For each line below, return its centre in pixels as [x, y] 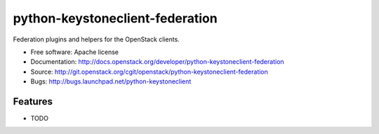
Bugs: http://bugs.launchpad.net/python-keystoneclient [111, 81]
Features [33, 101]
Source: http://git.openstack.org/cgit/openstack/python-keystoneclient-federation [149, 72]
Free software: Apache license [75, 52]
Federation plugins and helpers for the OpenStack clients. [97, 39]
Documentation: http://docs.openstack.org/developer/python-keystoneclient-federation [157, 62]
